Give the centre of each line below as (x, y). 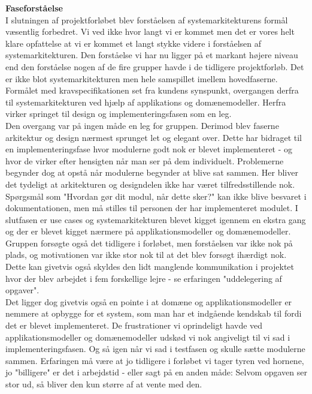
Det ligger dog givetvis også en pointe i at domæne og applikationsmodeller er (149, 301)
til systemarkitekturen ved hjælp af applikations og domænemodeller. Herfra (146, 102)
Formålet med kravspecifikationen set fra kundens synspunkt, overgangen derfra (152, 90)
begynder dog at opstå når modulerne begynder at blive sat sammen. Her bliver (152, 172)
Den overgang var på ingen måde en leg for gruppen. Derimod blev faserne (142, 125)
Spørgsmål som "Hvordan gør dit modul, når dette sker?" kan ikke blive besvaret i (156, 196)
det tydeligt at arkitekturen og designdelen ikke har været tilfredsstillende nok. (150, 184)
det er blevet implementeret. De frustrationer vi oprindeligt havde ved (134, 325)
